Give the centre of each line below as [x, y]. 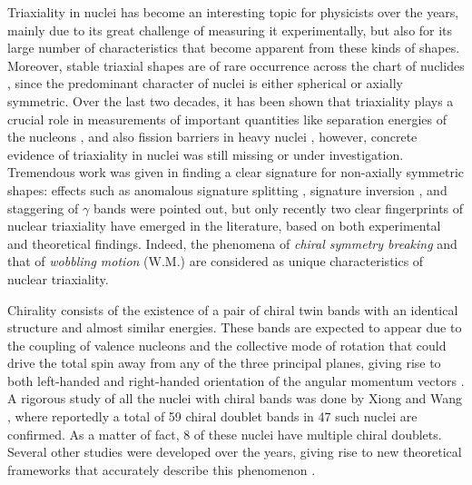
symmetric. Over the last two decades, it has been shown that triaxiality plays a [231, 100]
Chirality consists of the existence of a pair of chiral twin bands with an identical [233, 309]
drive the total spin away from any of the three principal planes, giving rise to [224, 363]
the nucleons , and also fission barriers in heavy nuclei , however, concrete [212, 137]
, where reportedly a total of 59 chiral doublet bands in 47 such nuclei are [212, 416]
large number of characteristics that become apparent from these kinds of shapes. [234, 48]
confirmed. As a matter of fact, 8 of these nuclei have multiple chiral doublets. [225, 434]
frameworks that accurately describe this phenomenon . [162, 469]
